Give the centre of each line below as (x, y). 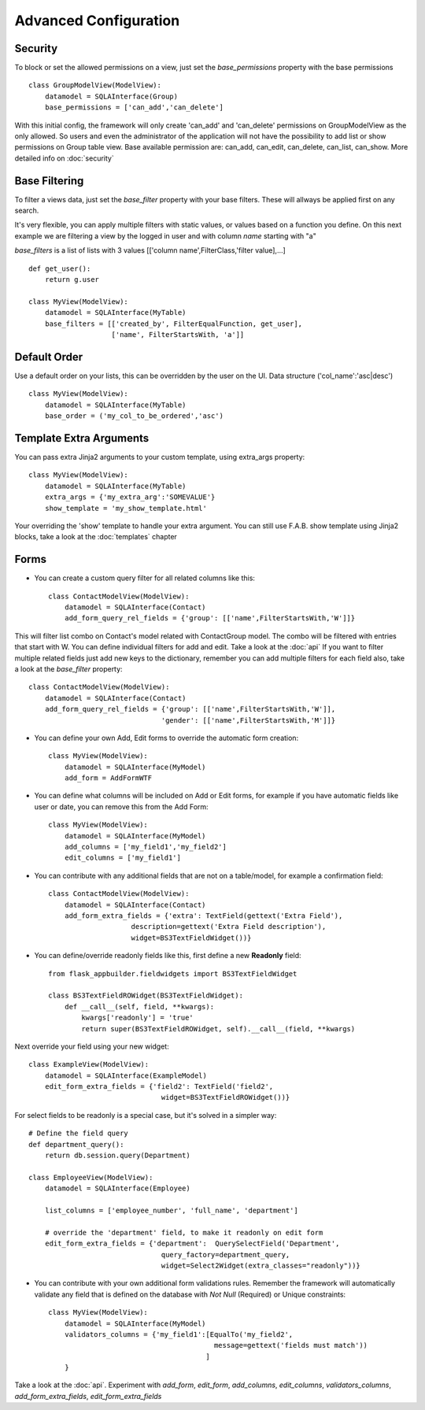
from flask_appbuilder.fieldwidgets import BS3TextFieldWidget (173, 973)
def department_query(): (76, 1144)
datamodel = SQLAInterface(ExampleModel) (126, 1075)
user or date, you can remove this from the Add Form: (121, 806)
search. (27, 211)
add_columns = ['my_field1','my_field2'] (146, 847)
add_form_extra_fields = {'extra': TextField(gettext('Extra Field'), (203, 916)
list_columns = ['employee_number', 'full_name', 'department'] (171, 1210)
